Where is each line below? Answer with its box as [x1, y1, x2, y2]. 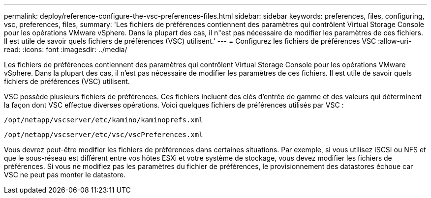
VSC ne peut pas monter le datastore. [4, 170, 126, 179]
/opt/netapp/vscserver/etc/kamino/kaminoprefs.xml [4, 116, 203, 124]
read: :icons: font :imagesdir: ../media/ [4, 45, 127, 54]
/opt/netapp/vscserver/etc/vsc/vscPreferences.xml [4, 131, 203, 139]
